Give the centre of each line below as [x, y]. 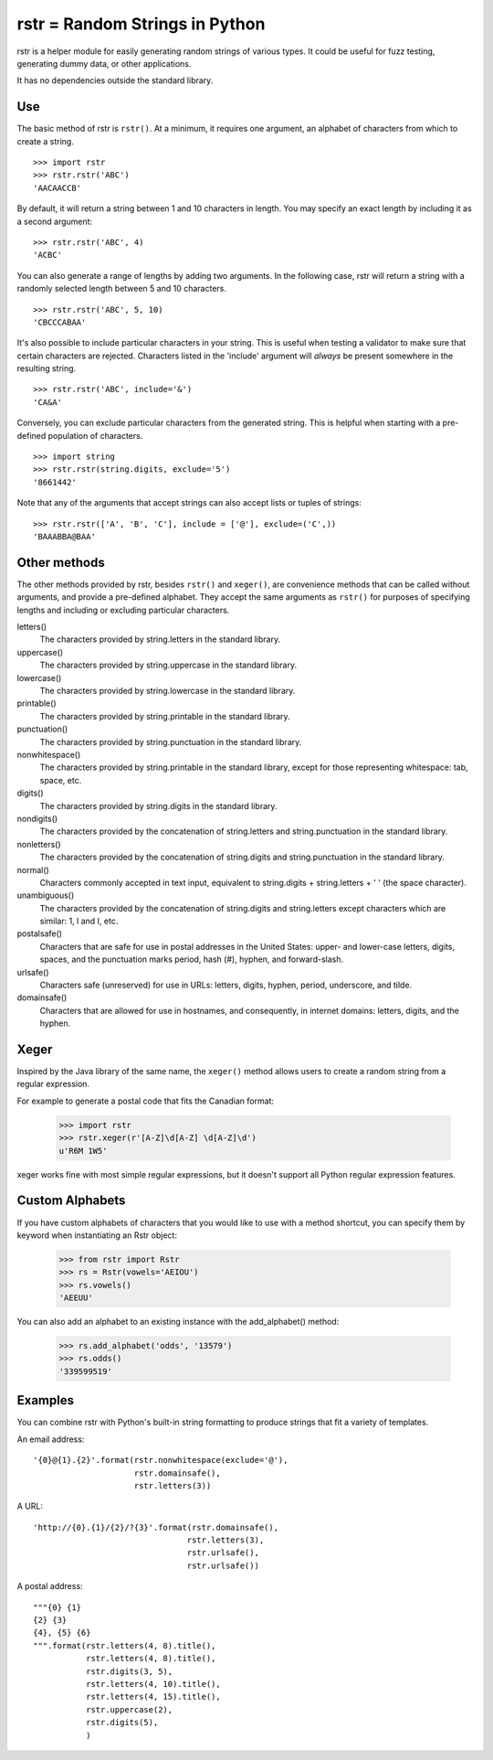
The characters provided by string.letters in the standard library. [160, 639]
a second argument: [55, 221]
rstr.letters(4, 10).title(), [153, 1684]
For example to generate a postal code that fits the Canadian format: [145, 1101]
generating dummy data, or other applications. [104, 63]
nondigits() [37, 818]
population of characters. [95, 435]
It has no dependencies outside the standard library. [115, 80]
